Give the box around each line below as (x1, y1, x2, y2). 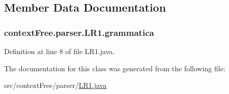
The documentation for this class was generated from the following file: (4, 63, 225, 73)
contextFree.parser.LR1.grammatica (4, 26, 154, 38)
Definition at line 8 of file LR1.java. (4, 46, 115, 56)
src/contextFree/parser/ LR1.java (4, 80, 107, 90)
